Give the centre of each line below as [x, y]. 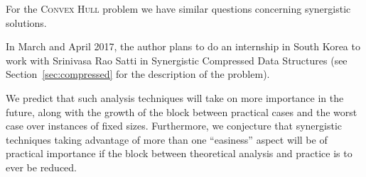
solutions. [26, 22]
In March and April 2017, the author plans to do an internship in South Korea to [183, 46]
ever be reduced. [42, 167]
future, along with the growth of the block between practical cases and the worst [182, 112]
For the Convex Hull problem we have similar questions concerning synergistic [178, 8]
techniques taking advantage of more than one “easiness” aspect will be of [167, 139]
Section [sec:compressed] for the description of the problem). [138, 74]
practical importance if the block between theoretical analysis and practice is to [179, 153]
